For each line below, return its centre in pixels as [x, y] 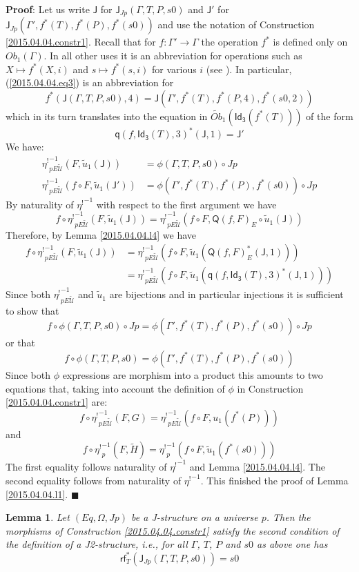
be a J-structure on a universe [195, 517]
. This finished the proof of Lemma [274, 481]
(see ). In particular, [249, 69]
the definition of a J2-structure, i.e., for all [97, 544]
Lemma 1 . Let [38, 517]
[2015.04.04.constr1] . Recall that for [81, 42]
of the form [330, 116]
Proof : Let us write [48, 9]
